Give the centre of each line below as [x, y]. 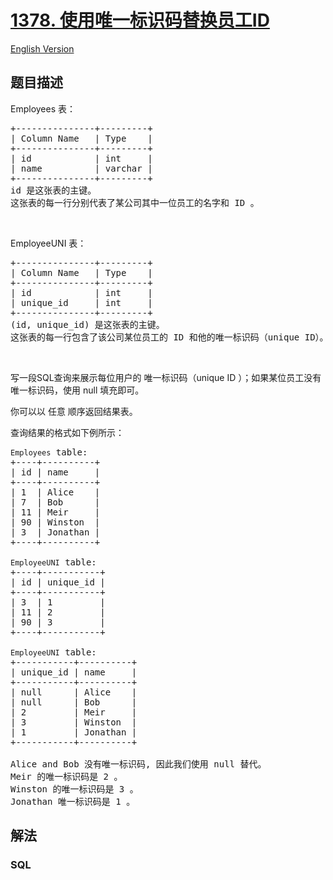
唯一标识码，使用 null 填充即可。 [77, 390]
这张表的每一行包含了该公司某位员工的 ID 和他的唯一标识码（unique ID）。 [169, 337]
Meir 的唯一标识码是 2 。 [66, 776]
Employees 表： [43, 108]
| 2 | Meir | [74, 712]
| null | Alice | [74, 692]
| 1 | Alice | [55, 492]
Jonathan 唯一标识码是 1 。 [73, 801]
